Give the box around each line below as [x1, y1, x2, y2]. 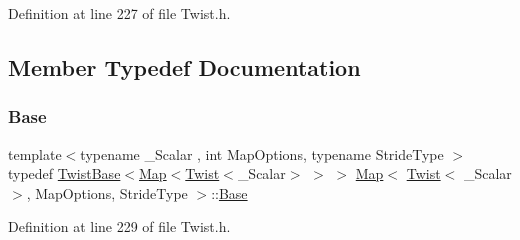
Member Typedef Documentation [8, 51, 361, 82]
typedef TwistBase [8, 163, 121, 184]
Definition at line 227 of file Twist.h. [8, 3, 231, 23]
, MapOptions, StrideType [26, 182, 188, 203]
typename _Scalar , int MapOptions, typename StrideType [80, 143, 444, 164]
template [8, 143, 62, 164]
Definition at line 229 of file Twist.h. [8, 216, 231, 237]
